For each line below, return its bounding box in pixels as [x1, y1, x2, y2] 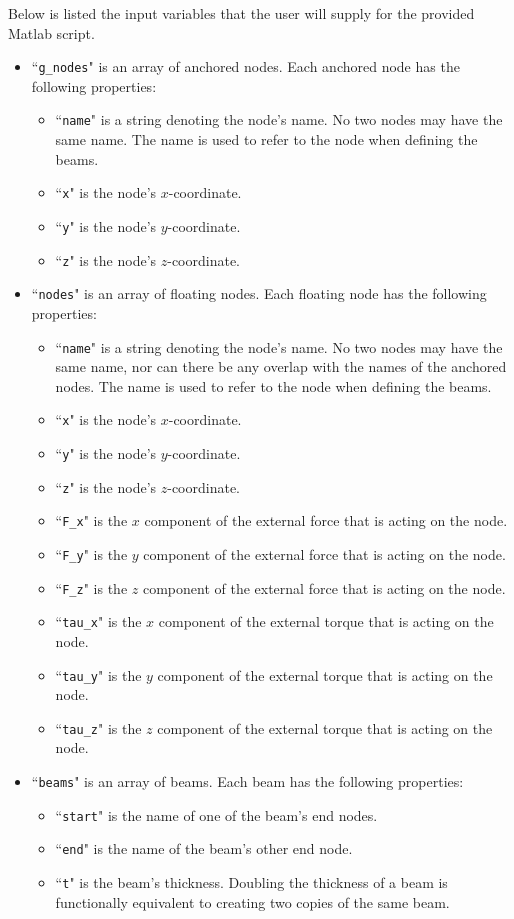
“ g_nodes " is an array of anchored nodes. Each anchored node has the [31, 56, 460, 77]
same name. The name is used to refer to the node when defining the [55, 129, 478, 150]
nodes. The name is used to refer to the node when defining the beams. [55, 375, 492, 396]
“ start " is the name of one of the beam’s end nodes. [55, 804, 378, 825]
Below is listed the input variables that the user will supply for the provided [8, 3, 475, 23]
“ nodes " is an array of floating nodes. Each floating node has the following [31, 283, 487, 304]
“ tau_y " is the [55, 664, 142, 685]
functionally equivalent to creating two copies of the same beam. [55, 891, 450, 912]
